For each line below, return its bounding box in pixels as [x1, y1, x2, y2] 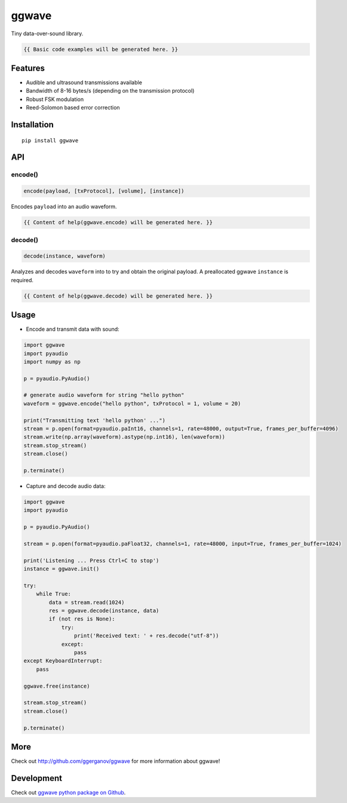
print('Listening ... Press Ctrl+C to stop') [23, 557, 159, 564]
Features [11, 63, 45, 73]
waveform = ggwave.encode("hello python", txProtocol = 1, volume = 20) [23, 400, 241, 407]
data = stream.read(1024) [48, 599, 125, 606]
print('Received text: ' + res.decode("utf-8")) [73, 633, 219, 639]
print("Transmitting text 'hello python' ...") [23, 417, 165, 424]
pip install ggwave [22, 137, 79, 143]
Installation [11, 120, 54, 130]
